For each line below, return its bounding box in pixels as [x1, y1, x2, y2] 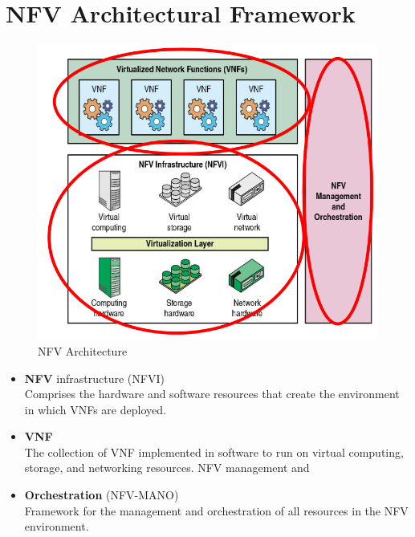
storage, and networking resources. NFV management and [24, 459, 310, 476]
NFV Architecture [38, 342, 128, 359]
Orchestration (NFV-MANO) [24, 486, 179, 503]
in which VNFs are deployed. [24, 401, 166, 417]
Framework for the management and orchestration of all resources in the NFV [24, 502, 409, 519]
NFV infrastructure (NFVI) [24, 369, 165, 386]
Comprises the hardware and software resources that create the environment [24, 385, 400, 402]
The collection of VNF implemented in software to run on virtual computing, [24, 443, 404, 460]
